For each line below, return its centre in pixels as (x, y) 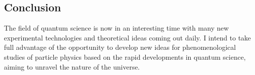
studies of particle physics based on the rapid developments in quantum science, (125, 56)
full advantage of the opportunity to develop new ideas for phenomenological (120, 47)
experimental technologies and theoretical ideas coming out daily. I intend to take (127, 37)
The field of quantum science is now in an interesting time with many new (116, 28)
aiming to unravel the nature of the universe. (72, 66)
